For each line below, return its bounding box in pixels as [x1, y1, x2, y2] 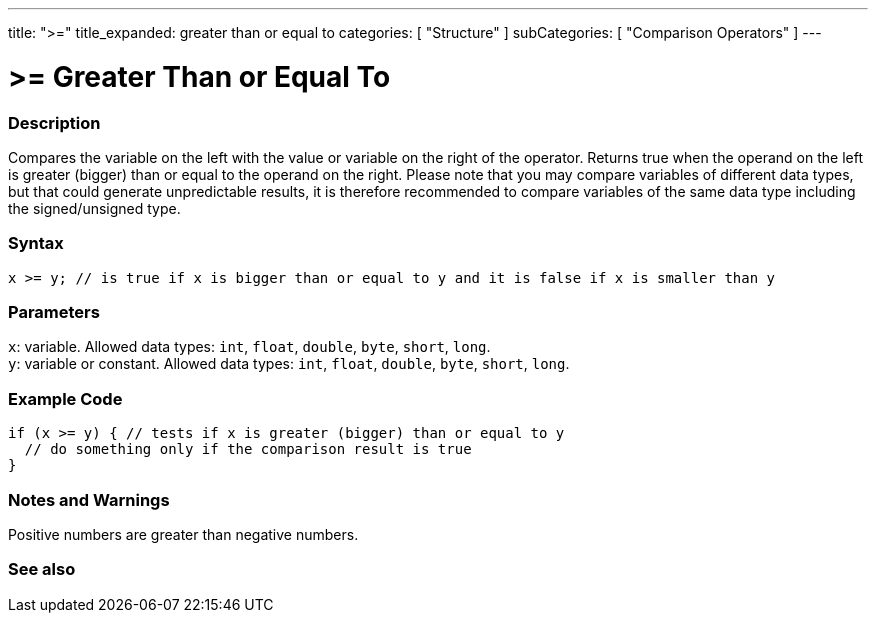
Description [8, 112, 101, 133]
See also [8, 559, 76, 580]
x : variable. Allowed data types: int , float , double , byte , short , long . [8, 338, 491, 356]
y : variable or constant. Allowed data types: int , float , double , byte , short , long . [8, 355, 570, 373]
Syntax [8, 233, 64, 254]
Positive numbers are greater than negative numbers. [8, 525, 359, 543]
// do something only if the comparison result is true [24, 441, 472, 458]
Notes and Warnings [8, 489, 170, 510]
